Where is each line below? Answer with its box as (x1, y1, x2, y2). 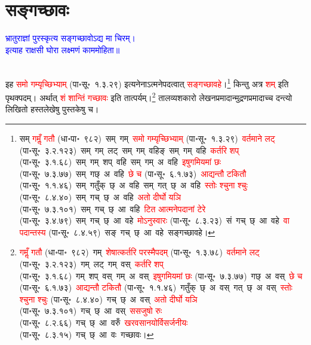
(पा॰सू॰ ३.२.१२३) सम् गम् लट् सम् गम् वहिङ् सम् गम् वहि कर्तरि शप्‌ (19, 144, 239, 156)
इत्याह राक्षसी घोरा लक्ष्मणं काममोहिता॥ (5, 43, 120, 56)
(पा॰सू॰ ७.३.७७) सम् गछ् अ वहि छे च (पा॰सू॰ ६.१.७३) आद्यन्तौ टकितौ (19, 167, 247, 179)
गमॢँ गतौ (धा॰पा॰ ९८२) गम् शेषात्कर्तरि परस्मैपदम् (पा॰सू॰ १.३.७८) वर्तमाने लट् (19, 246, 260, 258)
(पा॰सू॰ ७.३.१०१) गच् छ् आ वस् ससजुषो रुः (19, 304, 162, 317)
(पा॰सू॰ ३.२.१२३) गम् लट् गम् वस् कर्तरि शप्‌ (19, 257, 164, 270)
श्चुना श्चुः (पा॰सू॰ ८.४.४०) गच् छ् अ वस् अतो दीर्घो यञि (19, 292, 198, 305)
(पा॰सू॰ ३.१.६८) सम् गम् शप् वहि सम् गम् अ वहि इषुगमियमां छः (19, 155, 221, 168)
